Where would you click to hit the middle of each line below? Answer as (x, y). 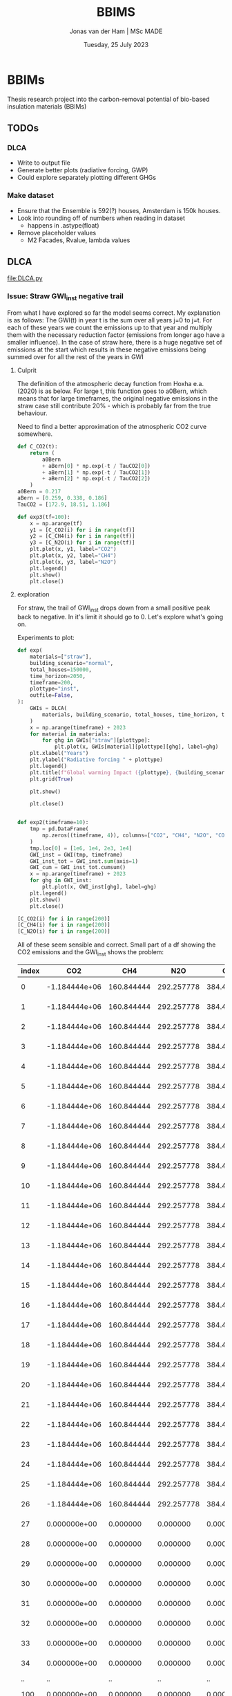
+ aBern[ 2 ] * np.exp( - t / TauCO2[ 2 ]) (96, 479)
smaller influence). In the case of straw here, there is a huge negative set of (115, 343)
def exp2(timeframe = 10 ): (53, 823)
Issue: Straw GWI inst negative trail (66, 297)
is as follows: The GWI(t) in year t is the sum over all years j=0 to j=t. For (110, 320)
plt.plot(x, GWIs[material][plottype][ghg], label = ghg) (136, 747)
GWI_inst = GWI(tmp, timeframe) (76, 855)
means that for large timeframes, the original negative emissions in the (117, 399)
